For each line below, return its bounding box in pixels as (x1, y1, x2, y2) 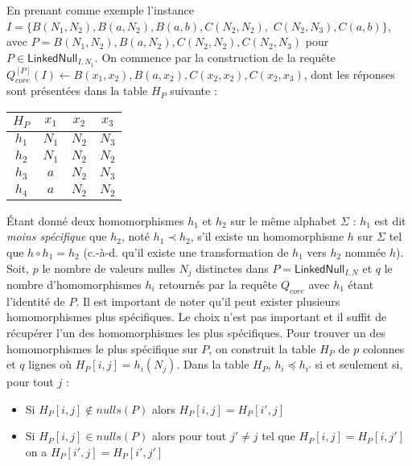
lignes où (28, 356, 72, 373)
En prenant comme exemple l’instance (6, 2, 194, 18)
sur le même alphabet (230, 212, 337, 229)
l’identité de (6, 292, 65, 309)
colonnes (362, 340, 405, 357)
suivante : (170, 82, 217, 99)
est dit (374, 212, 406, 229)
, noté (121, 228, 150, 245)
